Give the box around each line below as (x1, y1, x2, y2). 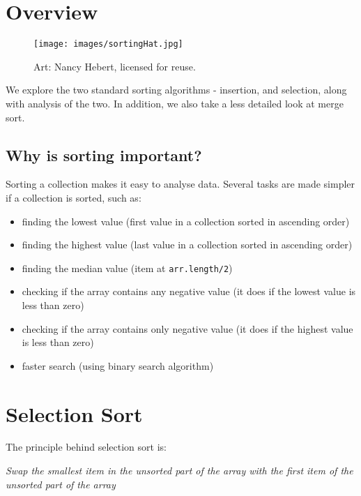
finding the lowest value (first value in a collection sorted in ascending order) (22, 213, 350, 228)
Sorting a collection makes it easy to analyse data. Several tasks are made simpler (6, 176, 355, 191)
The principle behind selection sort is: (6, 439, 167, 454)
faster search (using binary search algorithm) (22, 358, 214, 373)
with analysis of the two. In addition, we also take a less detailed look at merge (6, 96, 344, 110)
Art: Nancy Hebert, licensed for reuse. (33, 59, 196, 73)
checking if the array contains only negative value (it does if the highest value (22, 321, 353, 336)
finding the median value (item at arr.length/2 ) (22, 260, 233, 275)
